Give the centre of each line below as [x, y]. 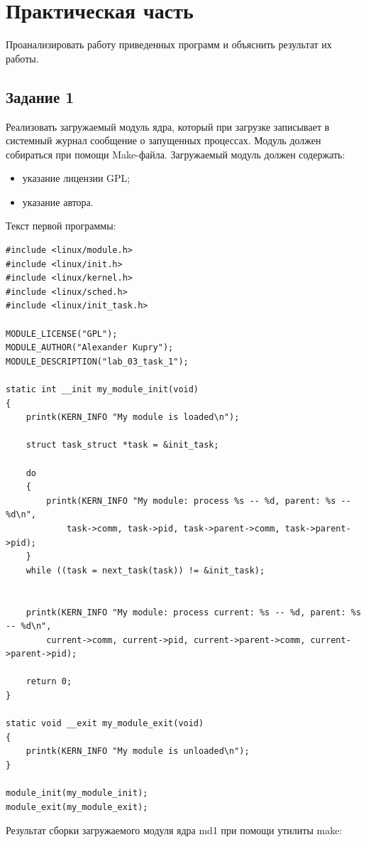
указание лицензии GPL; [76, 178]
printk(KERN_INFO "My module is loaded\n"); [133, 417]
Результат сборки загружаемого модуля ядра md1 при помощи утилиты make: [174, 830]
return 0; [49, 682]
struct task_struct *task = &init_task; [122, 445]
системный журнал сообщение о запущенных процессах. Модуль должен [163, 140]
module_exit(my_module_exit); [77, 807]
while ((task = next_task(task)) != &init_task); [145, 570]
